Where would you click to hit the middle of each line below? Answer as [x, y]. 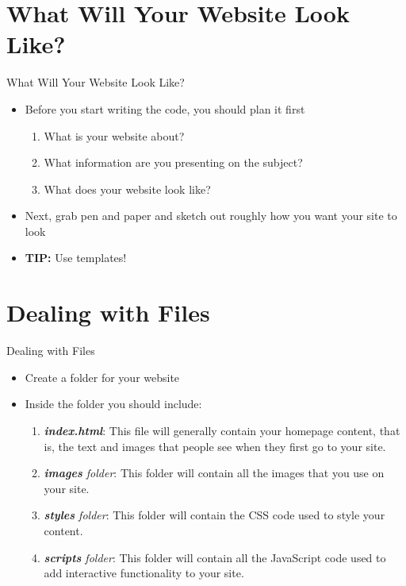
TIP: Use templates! [76, 258]
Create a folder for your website [102, 377]
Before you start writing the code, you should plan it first [165, 108]
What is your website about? [114, 135]
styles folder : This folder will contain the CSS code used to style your [214, 515]
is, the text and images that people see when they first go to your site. [215, 446]
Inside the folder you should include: [113, 404]
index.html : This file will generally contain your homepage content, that [222, 430]
